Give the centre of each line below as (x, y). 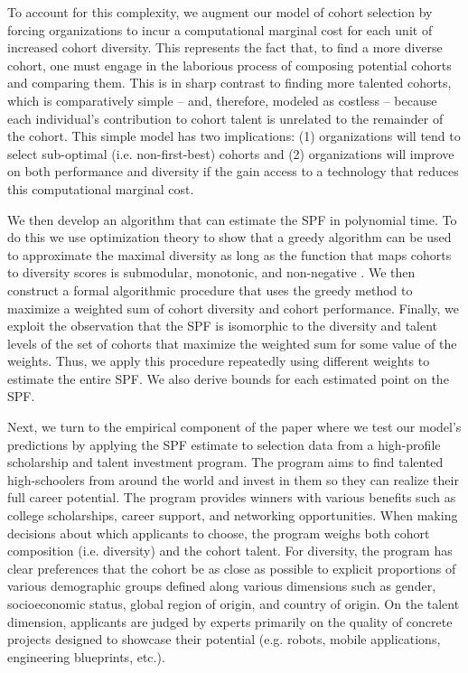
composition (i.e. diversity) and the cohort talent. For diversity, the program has (230, 551)
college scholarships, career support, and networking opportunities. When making (233, 515)
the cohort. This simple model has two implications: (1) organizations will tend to (234, 136)
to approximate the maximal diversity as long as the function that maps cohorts (229, 254)
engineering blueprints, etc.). (86, 656)
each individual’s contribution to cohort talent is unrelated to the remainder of (225, 118)
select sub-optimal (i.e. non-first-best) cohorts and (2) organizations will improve (231, 153)
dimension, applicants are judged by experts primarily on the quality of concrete (230, 621)
